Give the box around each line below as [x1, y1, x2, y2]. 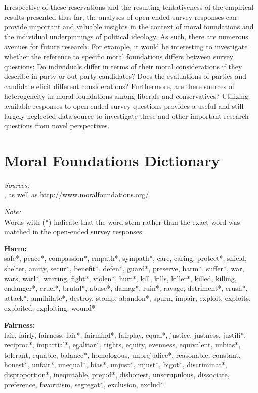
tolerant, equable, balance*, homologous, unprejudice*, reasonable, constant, [4, 349, 241, 360]
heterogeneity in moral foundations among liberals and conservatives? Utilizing [4, 91, 249, 101]
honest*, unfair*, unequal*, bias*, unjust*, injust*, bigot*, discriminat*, [4, 359, 227, 370]
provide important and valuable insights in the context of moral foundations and [4, 21, 254, 32]
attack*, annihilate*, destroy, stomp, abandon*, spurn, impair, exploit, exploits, [4, 292, 251, 303]
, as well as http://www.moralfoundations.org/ [4, 189, 149, 200]
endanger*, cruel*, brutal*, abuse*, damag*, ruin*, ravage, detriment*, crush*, [4, 283, 248, 293]
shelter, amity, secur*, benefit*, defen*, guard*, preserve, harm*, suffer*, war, [4, 263, 244, 273]
